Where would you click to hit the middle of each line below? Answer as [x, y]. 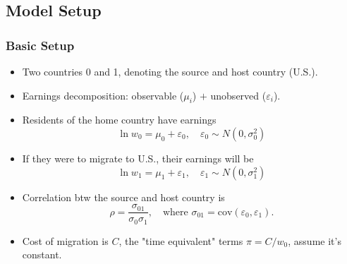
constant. [42, 254]
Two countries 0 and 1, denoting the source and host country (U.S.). [170, 71]
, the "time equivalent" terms [181, 240]
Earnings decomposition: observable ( [103, 95]
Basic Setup [40, 45]
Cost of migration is [65, 240]
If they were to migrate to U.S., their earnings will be [138, 158]
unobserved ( [238, 95]
